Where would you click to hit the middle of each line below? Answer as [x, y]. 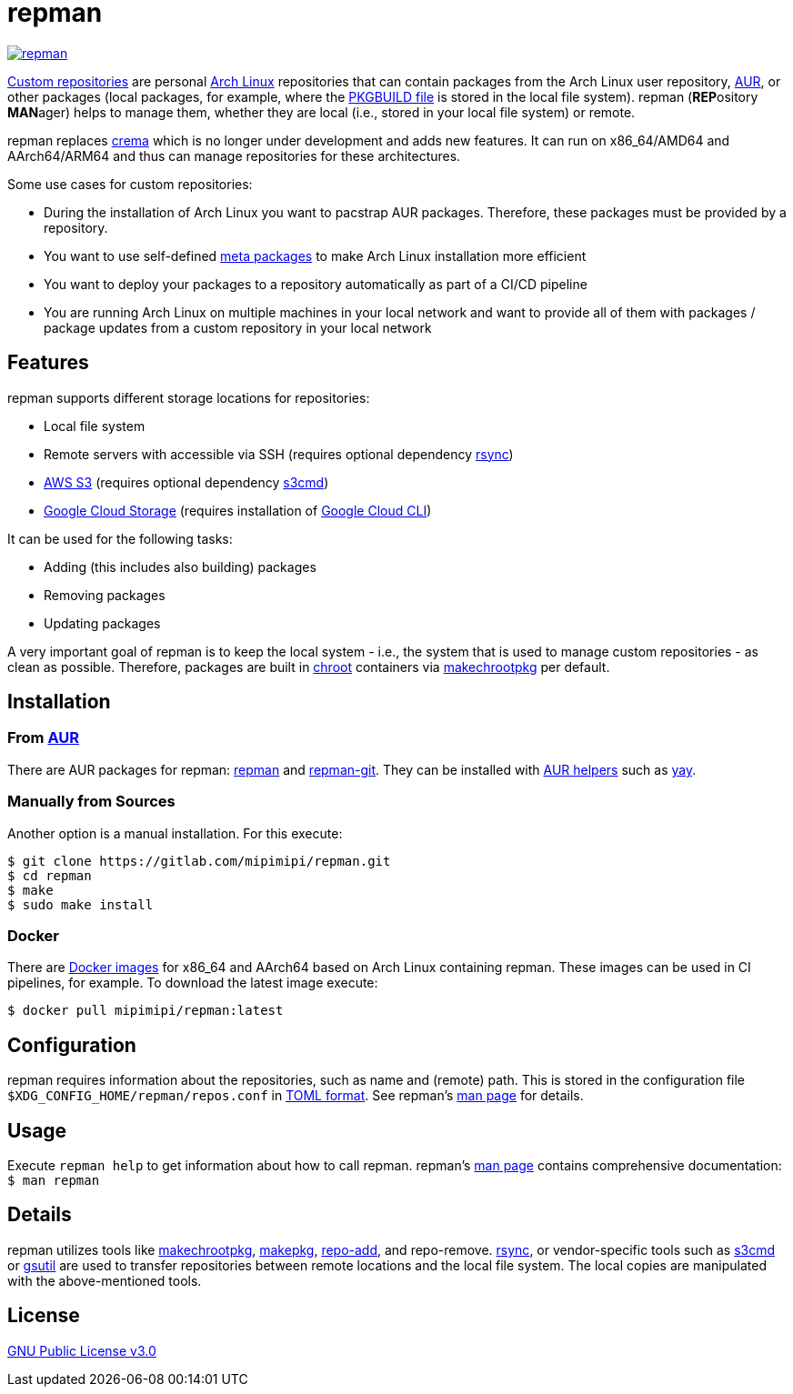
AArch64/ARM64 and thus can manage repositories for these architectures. [234, 155]
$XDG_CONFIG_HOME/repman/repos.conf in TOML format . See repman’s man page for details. [296, 1096]
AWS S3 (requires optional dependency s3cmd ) [186, 482]
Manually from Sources [91, 802]
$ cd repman [50, 875]
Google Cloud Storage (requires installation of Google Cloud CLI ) [238, 510]
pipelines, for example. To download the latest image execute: [193, 983]
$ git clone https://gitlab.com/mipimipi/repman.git [199, 861]
